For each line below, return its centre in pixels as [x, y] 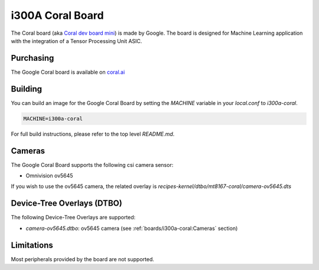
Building [27, 89]
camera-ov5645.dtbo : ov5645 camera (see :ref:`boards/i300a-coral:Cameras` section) [132, 228]
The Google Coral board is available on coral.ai [68, 72]
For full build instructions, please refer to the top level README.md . [93, 134]
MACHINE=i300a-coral [53, 118]
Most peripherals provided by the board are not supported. [83, 259]
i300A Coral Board [57, 15]
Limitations [32, 245]
